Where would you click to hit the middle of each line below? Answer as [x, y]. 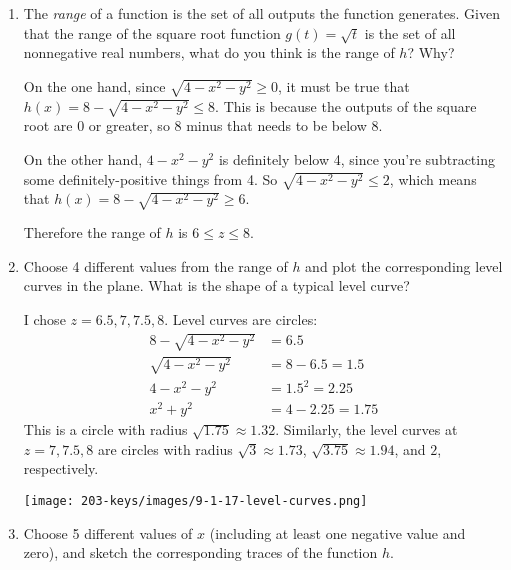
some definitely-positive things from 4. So [150, 178]
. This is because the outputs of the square [346, 105]
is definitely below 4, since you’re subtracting [356, 159]
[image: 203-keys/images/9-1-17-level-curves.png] [195, 501]
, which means [433, 178]
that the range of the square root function [152, 32]
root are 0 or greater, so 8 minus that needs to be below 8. [203, 125]
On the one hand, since [94, 85]
